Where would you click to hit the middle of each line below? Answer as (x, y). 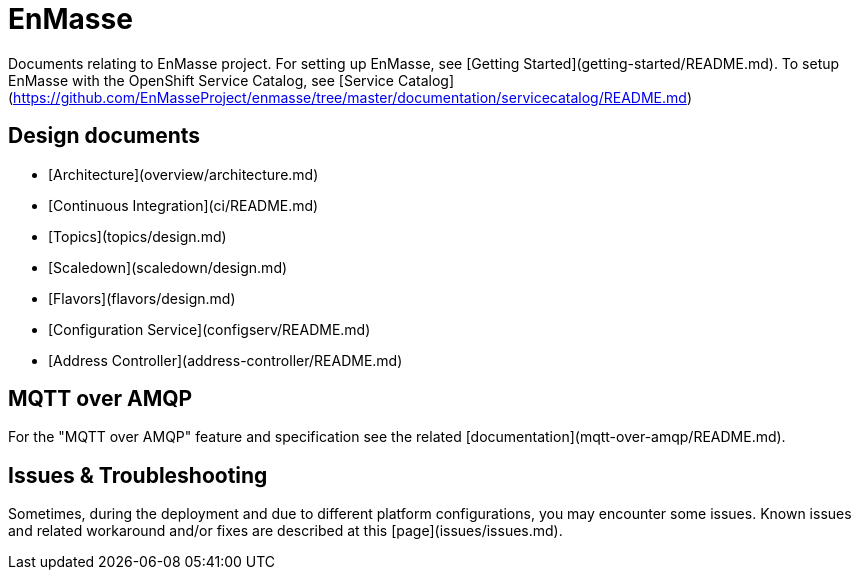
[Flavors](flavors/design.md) (142, 298)
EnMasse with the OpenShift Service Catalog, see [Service (201, 80)
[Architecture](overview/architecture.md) (183, 174)
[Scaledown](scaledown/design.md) (168, 267)
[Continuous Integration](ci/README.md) (183, 205)
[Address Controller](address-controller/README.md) (225, 360)
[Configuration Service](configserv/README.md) (209, 329)
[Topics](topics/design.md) (137, 236)
